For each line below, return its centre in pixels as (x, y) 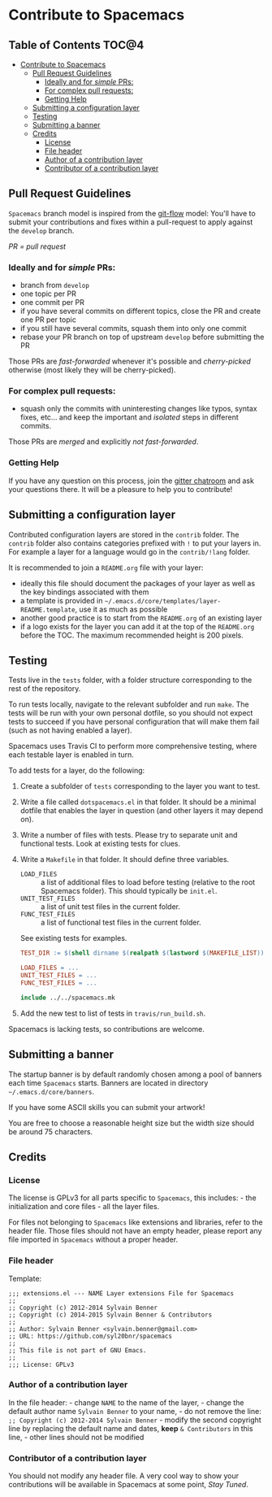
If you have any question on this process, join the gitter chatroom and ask (131, 481)
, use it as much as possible (121, 609)
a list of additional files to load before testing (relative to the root (148, 882)
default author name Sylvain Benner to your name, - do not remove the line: (135, 1411)
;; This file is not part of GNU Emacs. (78, 1350)
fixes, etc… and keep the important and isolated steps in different (129, 417)
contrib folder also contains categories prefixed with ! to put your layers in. (135, 543)
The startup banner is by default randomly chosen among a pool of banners (135, 1074)
